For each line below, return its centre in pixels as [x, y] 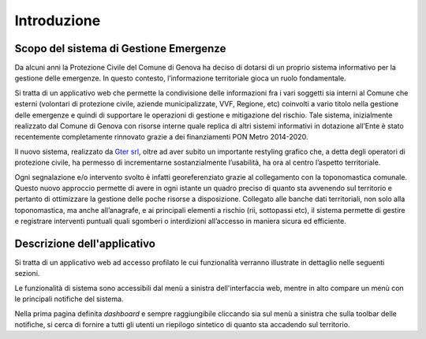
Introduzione [58, 20]
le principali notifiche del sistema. [69, 299]
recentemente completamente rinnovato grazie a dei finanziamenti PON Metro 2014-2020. [161, 137]
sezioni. [27, 274]
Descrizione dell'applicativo [85, 243]
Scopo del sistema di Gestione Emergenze [120, 48]
